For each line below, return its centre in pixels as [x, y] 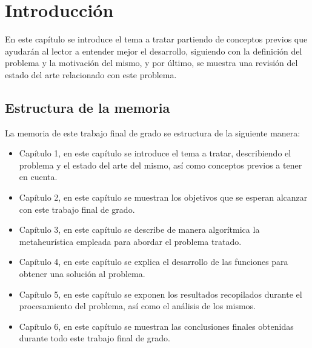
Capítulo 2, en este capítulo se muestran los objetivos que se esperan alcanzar [163, 197]
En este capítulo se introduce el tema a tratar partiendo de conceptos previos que [156, 39]
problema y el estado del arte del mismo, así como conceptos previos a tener [161, 165]
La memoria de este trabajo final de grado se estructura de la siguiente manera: [153, 132]
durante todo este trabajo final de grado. [95, 338]
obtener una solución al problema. [82, 274]
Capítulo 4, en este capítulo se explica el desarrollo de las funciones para [154, 262]
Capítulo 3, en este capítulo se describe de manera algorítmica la [139, 229]
